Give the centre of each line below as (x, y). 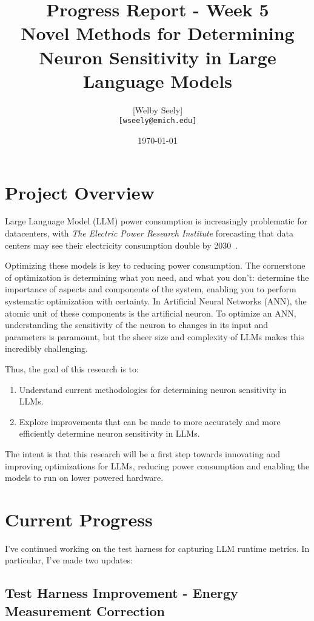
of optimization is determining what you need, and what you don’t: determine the (157, 277)
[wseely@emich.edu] (158, 121)
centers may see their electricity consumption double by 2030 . (122, 245)
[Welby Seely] (158, 109)
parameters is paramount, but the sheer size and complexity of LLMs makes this (155, 336)
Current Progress (79, 519)
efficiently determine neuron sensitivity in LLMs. (109, 433)
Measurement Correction (85, 610)
